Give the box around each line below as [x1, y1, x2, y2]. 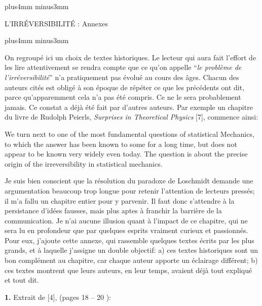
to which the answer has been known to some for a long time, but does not [5, 138, 237, 149]
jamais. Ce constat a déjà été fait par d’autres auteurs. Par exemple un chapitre [5, 101, 253, 112]
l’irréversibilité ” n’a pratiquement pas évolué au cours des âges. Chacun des [5, 71, 239, 82]
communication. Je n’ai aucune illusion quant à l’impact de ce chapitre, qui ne [5, 215, 248, 225]
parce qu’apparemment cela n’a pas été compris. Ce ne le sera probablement [5, 92, 241, 102]
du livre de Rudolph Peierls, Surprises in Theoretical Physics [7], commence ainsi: [5, 111, 258, 122]
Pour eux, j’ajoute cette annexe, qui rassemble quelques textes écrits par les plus [5, 235, 254, 245]
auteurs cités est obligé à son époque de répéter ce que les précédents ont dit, [5, 82, 245, 92]
